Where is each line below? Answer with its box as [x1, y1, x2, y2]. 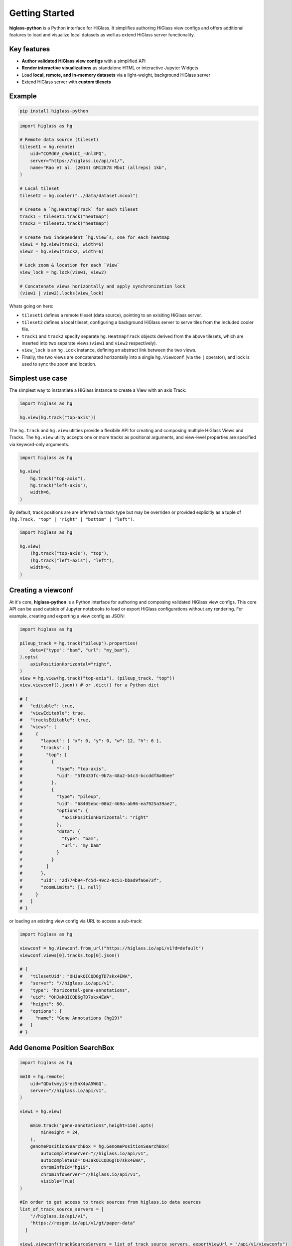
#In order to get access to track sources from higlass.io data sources [19, 1199, 201, 1205]
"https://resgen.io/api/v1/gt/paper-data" [30, 1220, 136, 1226]
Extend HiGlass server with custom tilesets [21, 79, 112, 85]
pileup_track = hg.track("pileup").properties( [19, 640, 138, 646]
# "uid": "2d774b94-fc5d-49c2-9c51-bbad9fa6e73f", [19, 877, 162, 883]
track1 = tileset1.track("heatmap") [19, 213, 110, 219]
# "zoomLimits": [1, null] [19, 885, 102, 890]
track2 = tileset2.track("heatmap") [19, 221, 110, 226]
